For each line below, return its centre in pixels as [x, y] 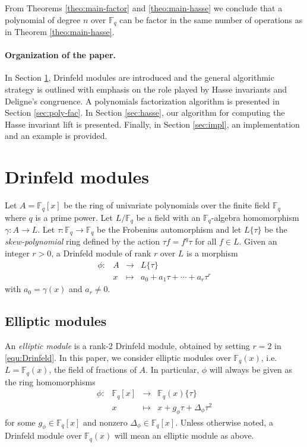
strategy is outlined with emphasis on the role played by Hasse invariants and [146, 89]
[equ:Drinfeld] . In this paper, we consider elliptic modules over [118, 357]
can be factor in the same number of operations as [211, 19]
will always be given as [251, 370]
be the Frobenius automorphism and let [169, 229]
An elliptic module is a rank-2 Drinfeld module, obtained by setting [127, 346]
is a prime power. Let [74, 217]
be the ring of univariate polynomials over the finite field [167, 205]
